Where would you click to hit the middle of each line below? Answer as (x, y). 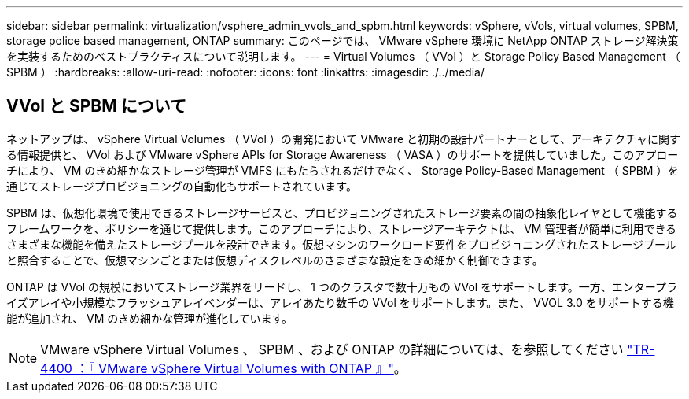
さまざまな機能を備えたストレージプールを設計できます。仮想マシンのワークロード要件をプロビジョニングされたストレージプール (342, 244)
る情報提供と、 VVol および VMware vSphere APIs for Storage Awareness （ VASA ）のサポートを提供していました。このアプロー (343, 154)
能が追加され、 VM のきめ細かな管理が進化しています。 (150, 318)
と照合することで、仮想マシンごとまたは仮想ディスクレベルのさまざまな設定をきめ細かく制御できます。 (275, 260)
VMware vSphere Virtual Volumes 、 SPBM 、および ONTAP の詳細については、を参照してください (332, 349)
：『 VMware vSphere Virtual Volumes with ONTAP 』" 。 (241, 368)
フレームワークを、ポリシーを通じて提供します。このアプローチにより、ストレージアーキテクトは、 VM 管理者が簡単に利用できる (342, 228)
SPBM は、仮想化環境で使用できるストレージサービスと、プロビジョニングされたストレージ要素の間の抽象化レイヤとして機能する (342, 212)
